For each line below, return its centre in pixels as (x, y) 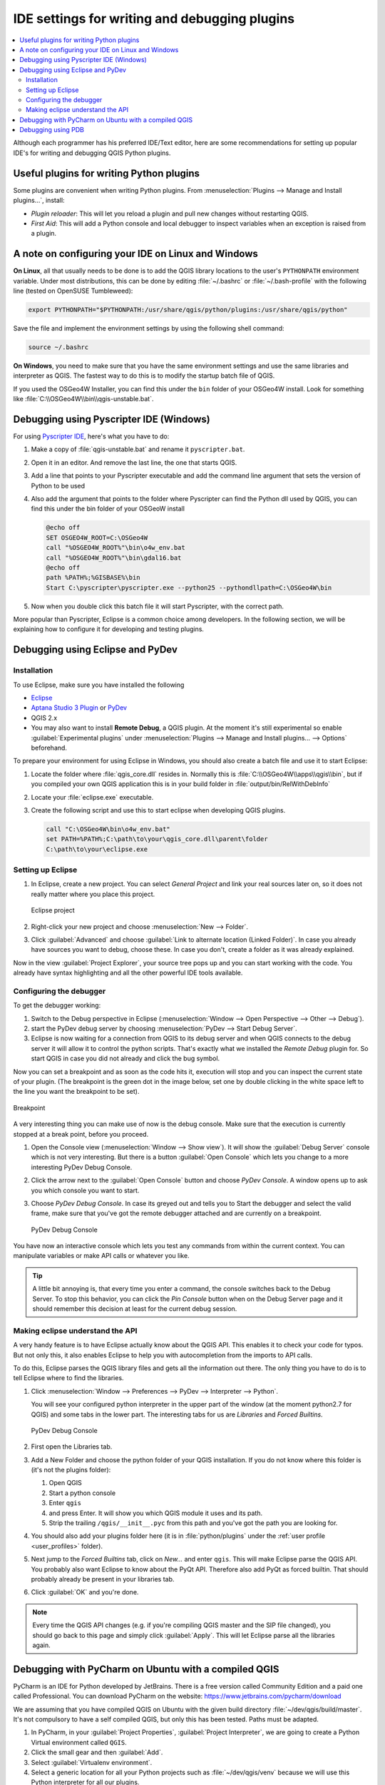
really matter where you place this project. (93, 894)
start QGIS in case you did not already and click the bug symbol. (125, 1059)
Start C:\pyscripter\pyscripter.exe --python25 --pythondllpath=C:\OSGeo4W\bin (189, 588)
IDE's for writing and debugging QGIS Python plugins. (92, 153)
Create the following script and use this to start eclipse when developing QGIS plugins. (158, 810)
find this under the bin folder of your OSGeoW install (108, 509)
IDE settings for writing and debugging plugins (154, 19)
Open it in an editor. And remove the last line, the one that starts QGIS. (134, 462)
